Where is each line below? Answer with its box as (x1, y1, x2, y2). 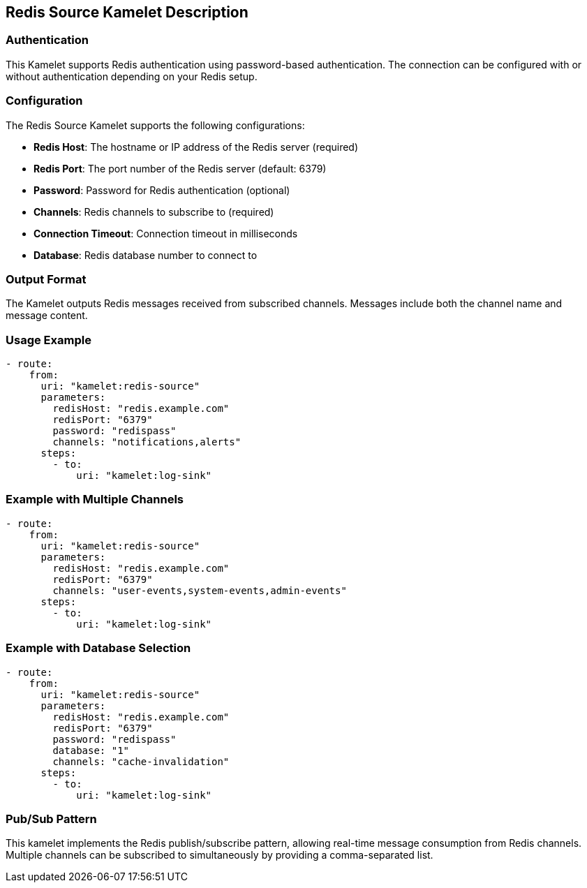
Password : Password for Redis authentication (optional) (34, 184, 290, 196)
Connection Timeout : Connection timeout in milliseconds (34, 227, 298, 239)
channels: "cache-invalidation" (52, 755, 230, 767)
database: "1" (52, 744, 130, 756)
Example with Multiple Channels (6, 492, 184, 507)
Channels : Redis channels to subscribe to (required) (34, 205, 274, 218)
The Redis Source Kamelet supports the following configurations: (6, 119, 305, 131)
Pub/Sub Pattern (6, 811, 97, 826)
